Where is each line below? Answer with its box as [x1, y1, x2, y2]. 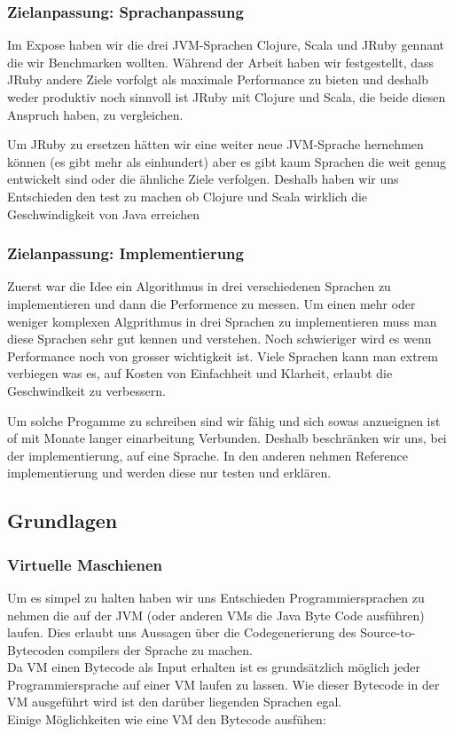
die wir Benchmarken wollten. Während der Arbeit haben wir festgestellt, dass [7, 52, 434, 71]
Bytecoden [7, 640, 65, 659]
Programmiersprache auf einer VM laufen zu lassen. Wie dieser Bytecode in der [7, 675, 440, 693]
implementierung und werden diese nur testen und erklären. [7, 463, 332, 482]
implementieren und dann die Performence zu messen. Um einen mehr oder [7, 294, 416, 312]
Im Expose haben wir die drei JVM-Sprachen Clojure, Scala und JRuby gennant [7, 36, 445, 54]
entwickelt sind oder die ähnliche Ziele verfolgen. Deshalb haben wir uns [7, 170, 399, 188]
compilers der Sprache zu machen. [68, 640, 253, 659]
